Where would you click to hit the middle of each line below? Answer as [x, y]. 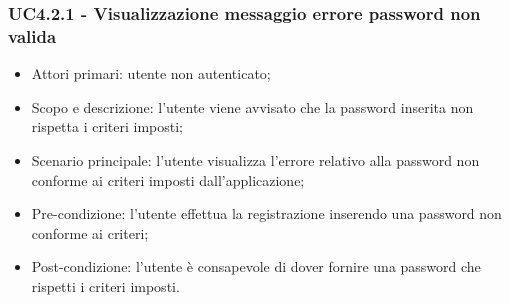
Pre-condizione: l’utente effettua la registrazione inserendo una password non [266, 213]
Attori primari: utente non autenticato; [151, 73]
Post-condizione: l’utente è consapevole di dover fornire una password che [256, 266]
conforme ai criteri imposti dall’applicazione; [168, 179]
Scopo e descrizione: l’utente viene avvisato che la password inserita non [252, 106]
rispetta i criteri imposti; [107, 126]
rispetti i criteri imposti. [105, 285]
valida [32, 35]
